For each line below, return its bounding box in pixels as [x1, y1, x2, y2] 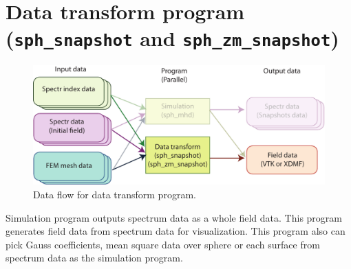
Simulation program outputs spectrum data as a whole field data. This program [6, 210, 342, 224]
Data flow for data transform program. [33, 187, 196, 201]
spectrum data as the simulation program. [6, 250, 183, 265]
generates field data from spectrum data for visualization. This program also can [6, 224, 345, 238]
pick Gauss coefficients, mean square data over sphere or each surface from [6, 237, 320, 251]
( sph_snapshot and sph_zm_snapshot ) [6, 24, 339, 52]
